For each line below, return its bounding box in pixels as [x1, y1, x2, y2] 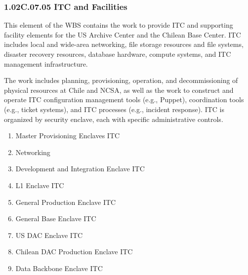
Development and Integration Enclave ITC [15, 163, 145, 174]
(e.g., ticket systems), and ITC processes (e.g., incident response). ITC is [4, 104, 224, 114]
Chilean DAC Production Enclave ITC [15, 246, 133, 257]
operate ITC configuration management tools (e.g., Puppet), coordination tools [4, 94, 244, 105]
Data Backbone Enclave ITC [15, 263, 103, 273]
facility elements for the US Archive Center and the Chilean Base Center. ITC [4, 29, 241, 39]
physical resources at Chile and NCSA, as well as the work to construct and [4, 84, 234, 95]
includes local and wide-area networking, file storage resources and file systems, [4, 39, 244, 49]
